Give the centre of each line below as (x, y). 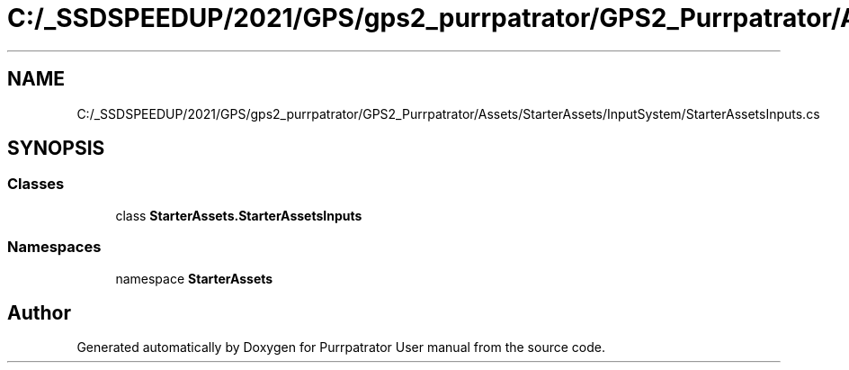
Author (39, 312)
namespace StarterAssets (194, 278)
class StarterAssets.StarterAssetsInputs (239, 215)
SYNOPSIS (56, 149)
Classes (36, 184)
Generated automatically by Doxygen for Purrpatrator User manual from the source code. (341, 347)
